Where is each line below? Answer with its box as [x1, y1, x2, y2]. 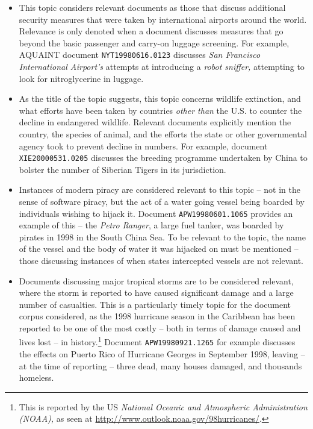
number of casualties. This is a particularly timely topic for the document [19, 298, 291, 310]
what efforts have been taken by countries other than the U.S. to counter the [19, 104, 302, 116]
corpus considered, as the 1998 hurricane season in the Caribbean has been [19, 310, 296, 322]
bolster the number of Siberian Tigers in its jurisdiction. [19, 163, 226, 175]
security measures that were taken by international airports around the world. [19, 13, 307, 25]
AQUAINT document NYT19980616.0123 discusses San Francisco [19, 48, 261, 61]
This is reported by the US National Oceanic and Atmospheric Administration [19, 400, 308, 413]
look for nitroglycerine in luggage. [19, 72, 144, 84]
